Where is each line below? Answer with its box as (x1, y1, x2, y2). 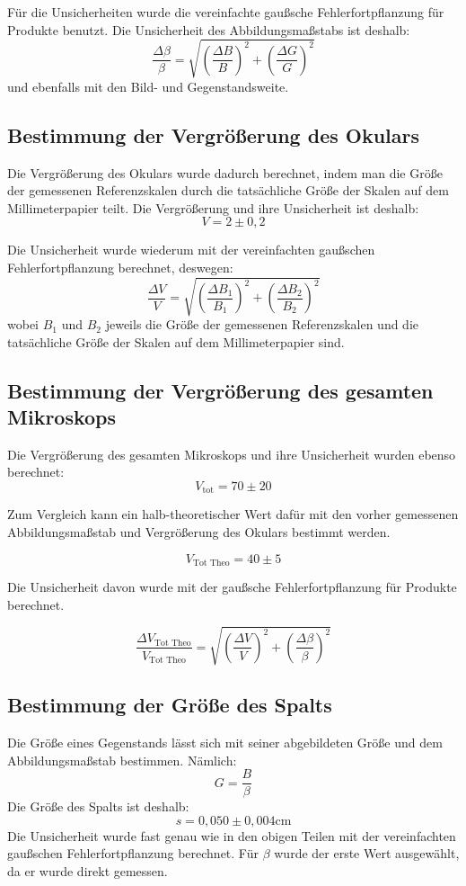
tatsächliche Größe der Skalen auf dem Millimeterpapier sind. (7, 332, 345, 351)
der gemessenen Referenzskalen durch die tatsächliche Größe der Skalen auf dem (7, 181, 449, 200)
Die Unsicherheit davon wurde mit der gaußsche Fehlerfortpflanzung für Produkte (7, 577, 457, 596)
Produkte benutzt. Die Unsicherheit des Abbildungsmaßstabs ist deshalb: (7, 20, 410, 39)
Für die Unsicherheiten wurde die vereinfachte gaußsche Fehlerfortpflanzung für (7, 3, 444, 21)
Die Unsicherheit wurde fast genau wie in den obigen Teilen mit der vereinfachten (7, 826, 456, 845)
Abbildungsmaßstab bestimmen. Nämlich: (7, 750, 237, 769)
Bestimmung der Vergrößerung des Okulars (7, 121, 420, 148)
